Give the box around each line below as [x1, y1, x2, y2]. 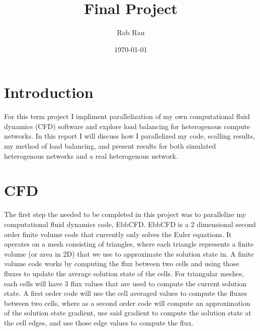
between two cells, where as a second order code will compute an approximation [4, 297, 250, 308]
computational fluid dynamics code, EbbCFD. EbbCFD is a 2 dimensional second [4, 218, 256, 229]
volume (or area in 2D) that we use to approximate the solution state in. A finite [4, 248, 254, 259]
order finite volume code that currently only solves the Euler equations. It [4, 229, 232, 239]
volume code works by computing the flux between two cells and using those [4, 258, 239, 269]
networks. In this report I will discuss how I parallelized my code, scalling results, [4, 131, 255, 141]
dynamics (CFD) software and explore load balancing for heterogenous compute [4, 121, 250, 131]
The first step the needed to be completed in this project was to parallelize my [4, 209, 246, 219]
